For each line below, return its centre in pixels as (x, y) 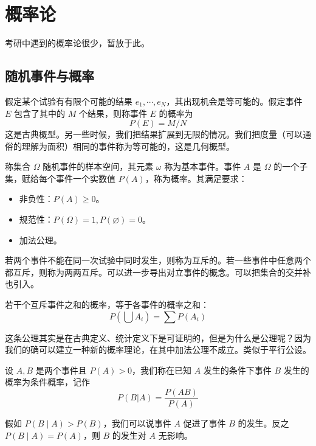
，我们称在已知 (162, 370)
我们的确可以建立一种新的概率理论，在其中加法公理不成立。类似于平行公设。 (158, 350)
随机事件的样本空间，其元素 (98, 166)
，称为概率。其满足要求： (196, 178)
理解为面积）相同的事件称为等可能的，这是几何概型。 (128, 146)
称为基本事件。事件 (203, 166)
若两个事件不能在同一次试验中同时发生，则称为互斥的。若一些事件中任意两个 (158, 260)
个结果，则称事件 (113, 113)
